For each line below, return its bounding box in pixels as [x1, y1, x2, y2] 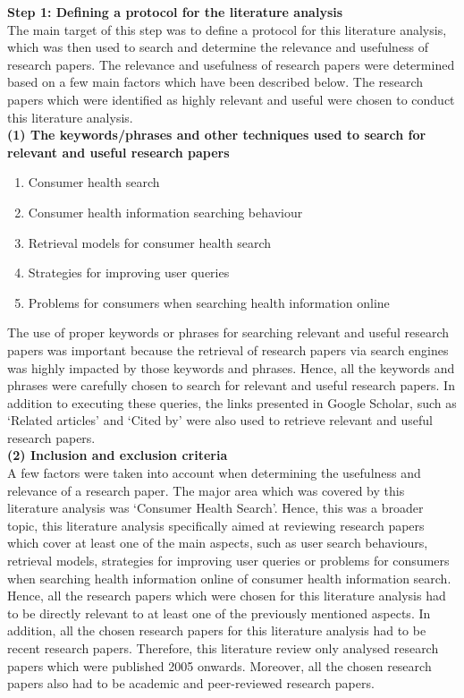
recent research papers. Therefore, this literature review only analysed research [7, 639, 439, 657]
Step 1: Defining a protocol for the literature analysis [7, 3, 343, 21]
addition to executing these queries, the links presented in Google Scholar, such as [7, 393, 457, 412]
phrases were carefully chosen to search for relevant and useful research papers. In [7, 376, 455, 395]
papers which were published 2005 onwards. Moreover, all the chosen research [7, 656, 432, 675]
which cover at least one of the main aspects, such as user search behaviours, [7, 533, 428, 552]
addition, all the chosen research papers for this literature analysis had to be [7, 621, 426, 640]
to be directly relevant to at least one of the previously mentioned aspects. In [7, 603, 431, 622]
